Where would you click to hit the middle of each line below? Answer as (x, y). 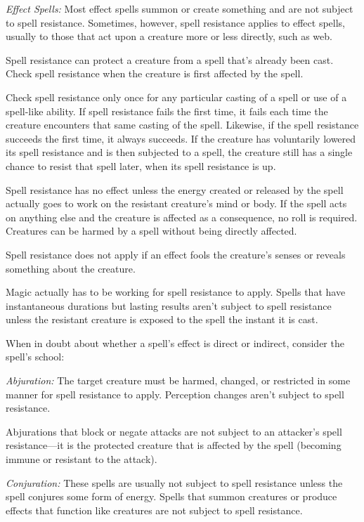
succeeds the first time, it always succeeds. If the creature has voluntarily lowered (181, 138)
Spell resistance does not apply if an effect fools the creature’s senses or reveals (176, 254)
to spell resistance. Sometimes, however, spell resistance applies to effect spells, (176, 22)
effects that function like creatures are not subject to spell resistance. (154, 510)
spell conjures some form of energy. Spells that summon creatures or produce (171, 496)
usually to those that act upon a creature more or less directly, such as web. (169, 36)
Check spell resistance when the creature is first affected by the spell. (155, 73)
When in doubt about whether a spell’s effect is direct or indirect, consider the (175, 342)
